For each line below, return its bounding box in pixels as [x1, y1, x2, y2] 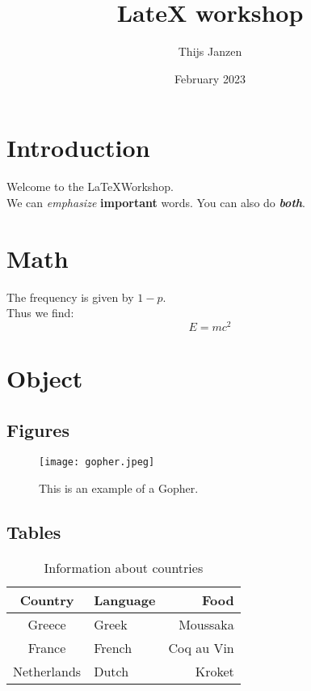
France [27, 638, 66, 657]
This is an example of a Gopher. [39, 480, 199, 497]
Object [6, 362, 83, 395]
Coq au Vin [168, 638, 234, 657]
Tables [6, 519, 61, 545]
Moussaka [179, 614, 234, 634]
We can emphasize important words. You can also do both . [6, 193, 305, 210]
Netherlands [13, 661, 82, 680]
